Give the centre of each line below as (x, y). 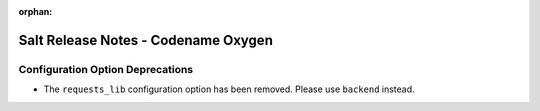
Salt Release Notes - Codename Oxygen (146, 40)
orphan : (35, 11)
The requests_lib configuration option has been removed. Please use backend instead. (229, 89)
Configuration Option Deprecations (106, 69)
